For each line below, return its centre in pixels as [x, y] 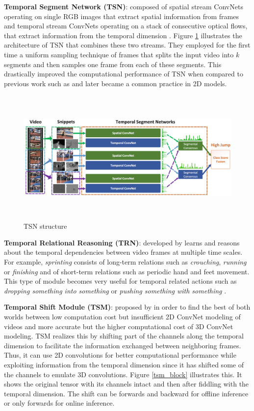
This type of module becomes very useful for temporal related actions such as [120, 281]
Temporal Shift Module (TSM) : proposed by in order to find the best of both [127, 307]
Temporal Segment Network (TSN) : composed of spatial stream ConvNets [124, 6]
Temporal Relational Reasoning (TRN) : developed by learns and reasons [122, 242]
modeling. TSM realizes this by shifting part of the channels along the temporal [124, 336]
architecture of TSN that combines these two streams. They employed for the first [127, 45]
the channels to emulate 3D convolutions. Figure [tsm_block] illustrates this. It [123, 374]
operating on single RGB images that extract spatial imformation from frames [121, 16]
